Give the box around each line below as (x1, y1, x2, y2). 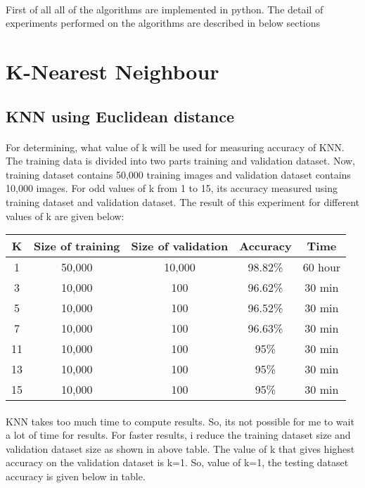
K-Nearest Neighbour (6, 56, 219, 85)
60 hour (302, 259, 341, 276)
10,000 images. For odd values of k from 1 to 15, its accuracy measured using (6, 181, 338, 195)
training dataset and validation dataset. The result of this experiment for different (6, 194, 359, 209)
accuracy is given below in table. (6, 469, 146, 484)
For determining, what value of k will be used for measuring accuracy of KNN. (6, 139, 345, 154)
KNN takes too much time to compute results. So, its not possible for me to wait (6, 413, 354, 428)
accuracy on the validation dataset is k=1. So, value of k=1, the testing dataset (6, 455, 349, 470)
